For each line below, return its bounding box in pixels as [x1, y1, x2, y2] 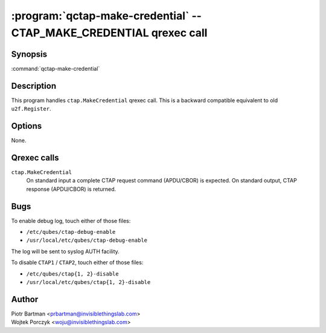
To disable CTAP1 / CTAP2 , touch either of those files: [11, 259, 144, 266]
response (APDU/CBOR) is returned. [26, 185, 117, 193]
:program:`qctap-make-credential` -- [11, 9, 202, 22]
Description [11, 80, 57, 91]
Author [11, 294, 39, 305]
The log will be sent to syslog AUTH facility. [11, 248, 120, 255]
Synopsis [11, 49, 48, 59]
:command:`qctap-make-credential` [11, 65, 100, 72]
